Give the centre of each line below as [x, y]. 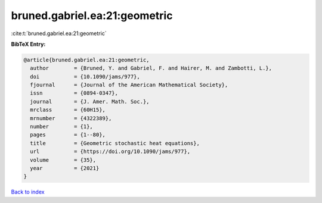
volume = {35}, [63, 160]
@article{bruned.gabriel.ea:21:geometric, [86, 60]
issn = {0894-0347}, [74, 93]
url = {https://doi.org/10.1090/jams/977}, [110, 152]
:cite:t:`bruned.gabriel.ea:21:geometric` [59, 33]
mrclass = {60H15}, [68, 110]
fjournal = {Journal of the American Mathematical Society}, [129, 85]
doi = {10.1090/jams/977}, [85, 76]
